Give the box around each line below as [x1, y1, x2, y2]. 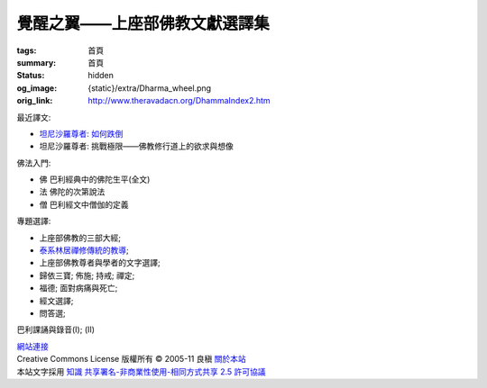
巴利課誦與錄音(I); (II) [16, 324, 95, 335]
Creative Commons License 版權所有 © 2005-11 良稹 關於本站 [16, 354, 247, 365]
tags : [16, 45, 37, 56]
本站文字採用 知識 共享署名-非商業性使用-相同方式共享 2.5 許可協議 [16, 365, 266, 377]
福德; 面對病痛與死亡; [39, 283, 118, 293]
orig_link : [16, 95, 53, 106]
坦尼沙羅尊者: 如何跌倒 [39, 128, 124, 139]
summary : [16, 57, 57, 68]
